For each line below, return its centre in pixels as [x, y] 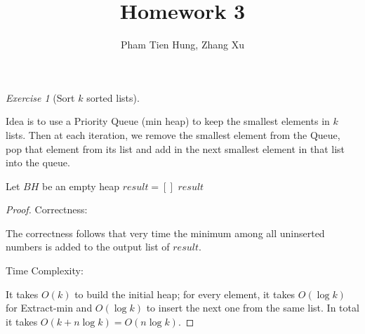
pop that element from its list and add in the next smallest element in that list [175, 148]
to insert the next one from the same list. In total [253, 308]
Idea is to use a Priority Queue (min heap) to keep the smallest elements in [168, 121]
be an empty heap [81, 186]
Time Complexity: [45, 270]
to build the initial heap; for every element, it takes [185, 294]
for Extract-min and [49, 308]
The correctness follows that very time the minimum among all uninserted [165, 233]
